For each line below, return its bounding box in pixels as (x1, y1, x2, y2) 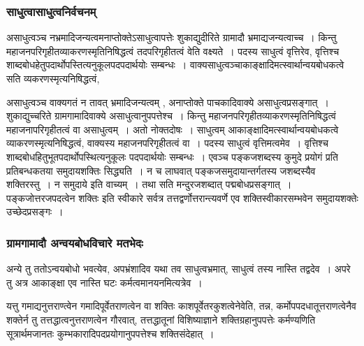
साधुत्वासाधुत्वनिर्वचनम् (6, 2, 96, 20)
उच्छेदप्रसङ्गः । (6, 204, 64, 219)
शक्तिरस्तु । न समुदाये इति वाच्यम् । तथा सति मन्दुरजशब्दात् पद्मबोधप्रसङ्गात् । (6, 177, 292, 192)
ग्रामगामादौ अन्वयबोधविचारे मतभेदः (6, 233, 143, 251)
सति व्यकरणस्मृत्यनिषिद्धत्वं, (6, 71, 100, 85)
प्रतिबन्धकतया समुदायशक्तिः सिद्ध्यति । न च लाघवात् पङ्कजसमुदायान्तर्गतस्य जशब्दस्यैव (6, 163, 316, 178)
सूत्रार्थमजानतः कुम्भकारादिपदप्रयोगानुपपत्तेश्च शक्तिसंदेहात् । (6, 326, 214, 340)
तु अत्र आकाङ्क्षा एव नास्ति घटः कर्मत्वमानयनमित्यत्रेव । (6, 275, 203, 289)
